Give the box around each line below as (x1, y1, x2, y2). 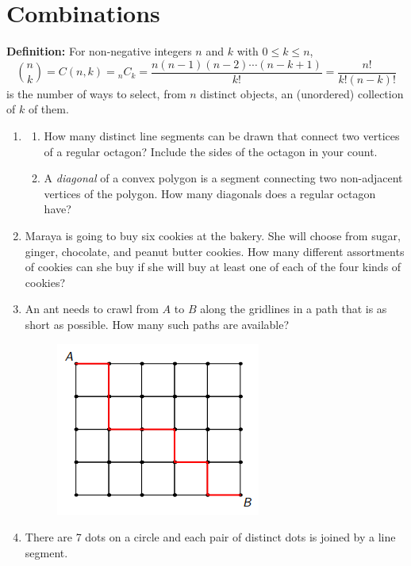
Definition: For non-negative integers (6, 43, 192, 59)
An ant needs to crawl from (25, 300, 159, 317)
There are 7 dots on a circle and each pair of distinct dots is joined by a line (25, 529, 396, 545)
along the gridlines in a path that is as (200, 300, 387, 317)
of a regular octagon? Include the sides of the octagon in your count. (44, 143, 378, 159)
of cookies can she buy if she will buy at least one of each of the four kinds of (25, 258, 401, 275)
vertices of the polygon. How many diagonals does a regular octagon (44, 185, 376, 201)
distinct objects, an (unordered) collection (200, 85, 404, 101)
